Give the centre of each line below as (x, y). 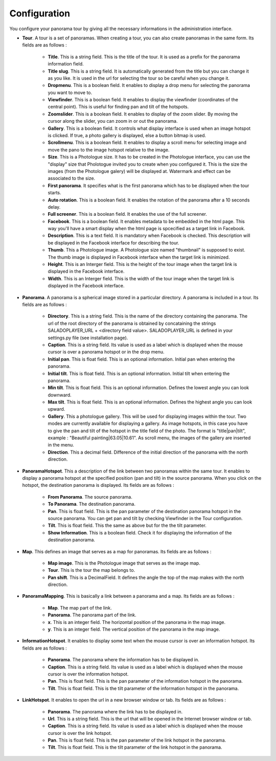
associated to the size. (72, 178)
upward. (56, 409)
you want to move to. (70, 93)
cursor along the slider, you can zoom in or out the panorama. (113, 121)
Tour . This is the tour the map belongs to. (91, 570)
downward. (60, 395)
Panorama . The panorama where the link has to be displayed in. (115, 711)
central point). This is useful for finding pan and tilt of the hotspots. (118, 107)
